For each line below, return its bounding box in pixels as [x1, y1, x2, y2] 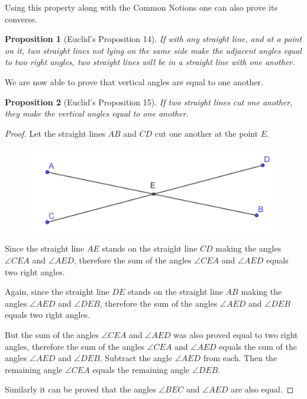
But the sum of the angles [5, 328, 99, 340]
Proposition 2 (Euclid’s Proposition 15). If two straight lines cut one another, [5, 95, 293, 108]
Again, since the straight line [5, 285, 109, 298]
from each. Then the [203, 352, 277, 364]
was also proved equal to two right [173, 328, 298, 340]
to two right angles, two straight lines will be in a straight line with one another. [5, 56, 295, 68]
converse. [5, 12, 37, 25]
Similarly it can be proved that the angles [5, 383, 156, 395]
